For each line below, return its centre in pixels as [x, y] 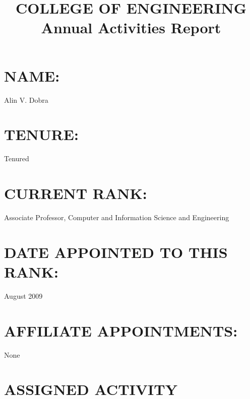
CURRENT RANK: [76, 193]
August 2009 [23, 295]
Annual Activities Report [131, 27]
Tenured [17, 158]
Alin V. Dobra [26, 99]
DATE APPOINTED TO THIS [116, 252]
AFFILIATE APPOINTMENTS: [121, 330]
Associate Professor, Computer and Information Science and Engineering [117, 217]
